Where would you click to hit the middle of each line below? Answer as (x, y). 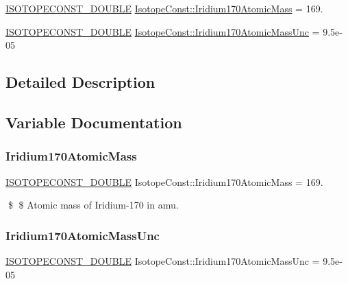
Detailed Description (80, 82)
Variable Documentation (94, 122)
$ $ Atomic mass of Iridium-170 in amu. (93, 205)
